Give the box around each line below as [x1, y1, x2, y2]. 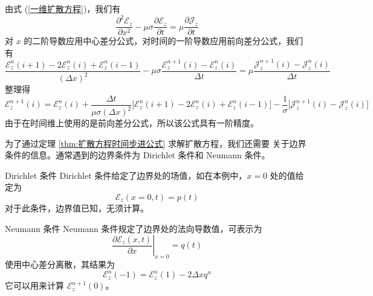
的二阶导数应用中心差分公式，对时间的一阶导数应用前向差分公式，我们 [24, 34, 303, 47]
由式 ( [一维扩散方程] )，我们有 [5, 2, 121, 14]
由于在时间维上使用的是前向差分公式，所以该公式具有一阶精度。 [5, 117, 259, 129]
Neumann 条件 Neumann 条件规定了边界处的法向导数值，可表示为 [5, 222, 262, 234]
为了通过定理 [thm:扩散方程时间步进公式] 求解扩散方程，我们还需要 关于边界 [5, 137, 307, 149]
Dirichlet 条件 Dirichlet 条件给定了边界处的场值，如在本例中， [5, 169, 247, 181]
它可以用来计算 [5, 279, 64, 292]
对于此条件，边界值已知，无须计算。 [5, 201, 149, 214]
